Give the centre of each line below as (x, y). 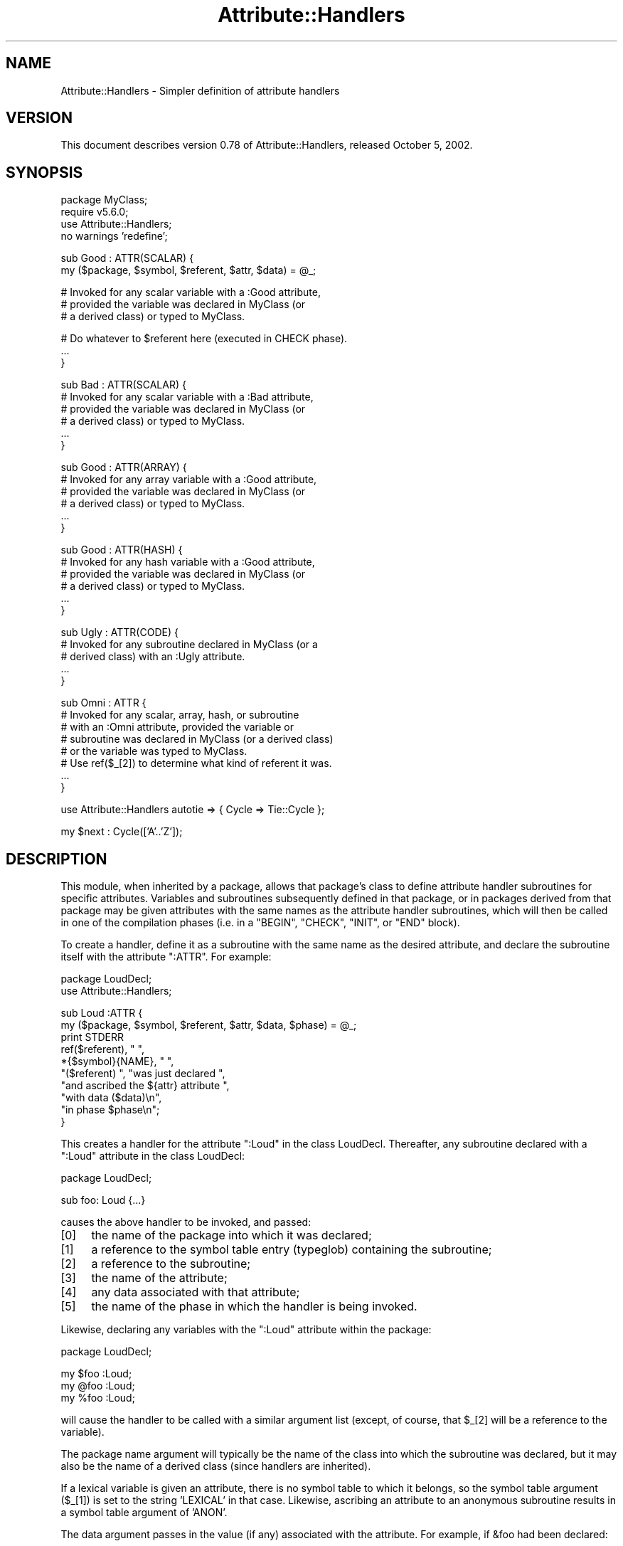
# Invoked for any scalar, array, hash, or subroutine (180, 715)
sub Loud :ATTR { (102, 1013)
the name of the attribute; (159, 1278)
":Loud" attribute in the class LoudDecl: (153, 1156)
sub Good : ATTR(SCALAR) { (127, 258)
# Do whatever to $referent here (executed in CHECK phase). (204, 339)
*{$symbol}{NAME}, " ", (117, 1061)
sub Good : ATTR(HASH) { (122, 550)
